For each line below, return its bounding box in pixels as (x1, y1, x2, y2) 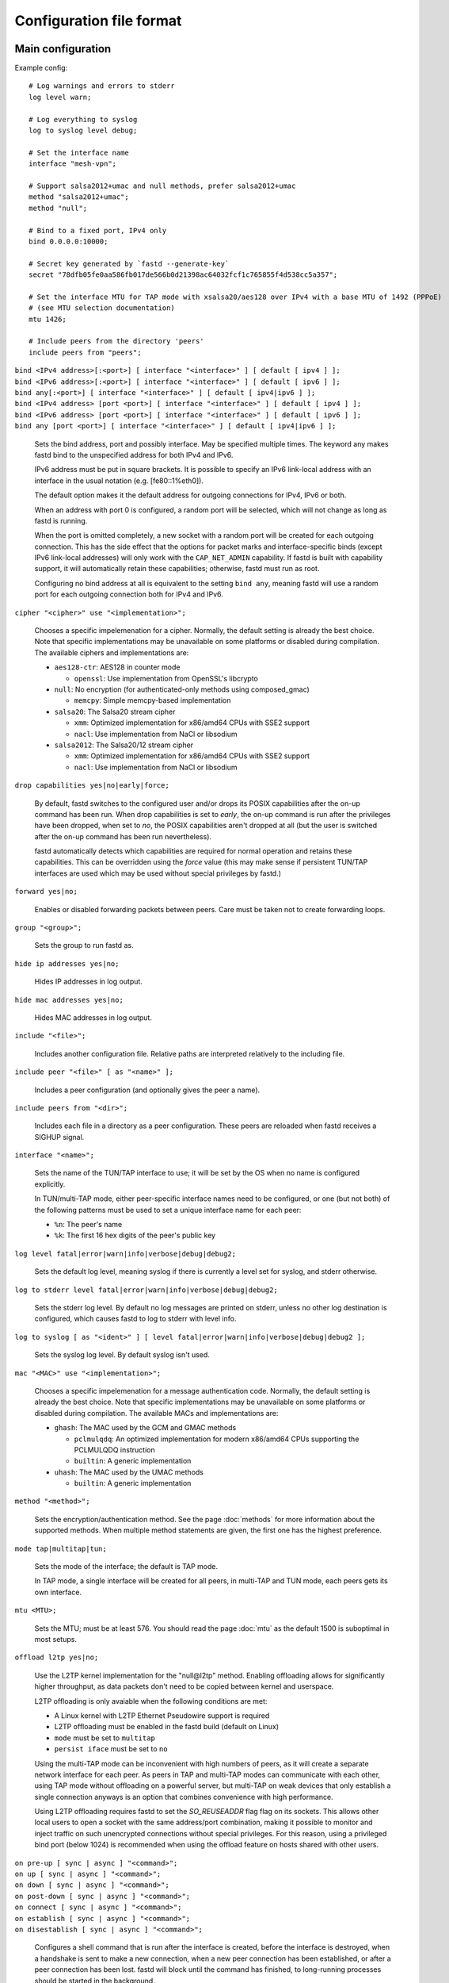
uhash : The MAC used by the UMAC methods (54, 1467, 204, 1477)
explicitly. (34, 1179, 66, 1189)
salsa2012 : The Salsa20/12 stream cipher (54, 740, 194, 750)
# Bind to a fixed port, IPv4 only (29, 226, 167, 235)
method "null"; (29, 203, 88, 213)
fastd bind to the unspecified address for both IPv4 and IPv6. (34, 450, 234, 459)
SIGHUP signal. (34, 1132, 85, 1141)
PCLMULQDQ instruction (74, 1444, 155, 1455)
